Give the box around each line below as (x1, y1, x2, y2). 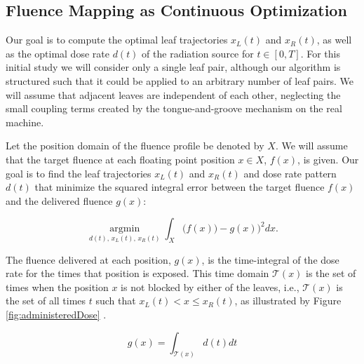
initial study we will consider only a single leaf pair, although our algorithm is (6, 60, 341, 74)
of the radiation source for (142, 46, 254, 60)
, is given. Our (297, 151, 359, 166)
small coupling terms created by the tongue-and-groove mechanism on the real (6, 101, 342, 116)
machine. (6, 114, 44, 129)
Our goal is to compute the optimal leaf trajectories (6, 32, 228, 47)
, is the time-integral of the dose (201, 252, 339, 267)
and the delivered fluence (6, 193, 113, 208)
